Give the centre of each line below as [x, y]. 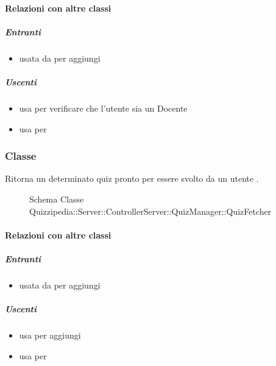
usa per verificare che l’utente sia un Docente [103, 108]
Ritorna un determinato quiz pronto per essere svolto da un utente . [132, 178]
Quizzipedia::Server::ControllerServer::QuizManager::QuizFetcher [150, 211]
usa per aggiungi [50, 335]
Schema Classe [57, 199]
